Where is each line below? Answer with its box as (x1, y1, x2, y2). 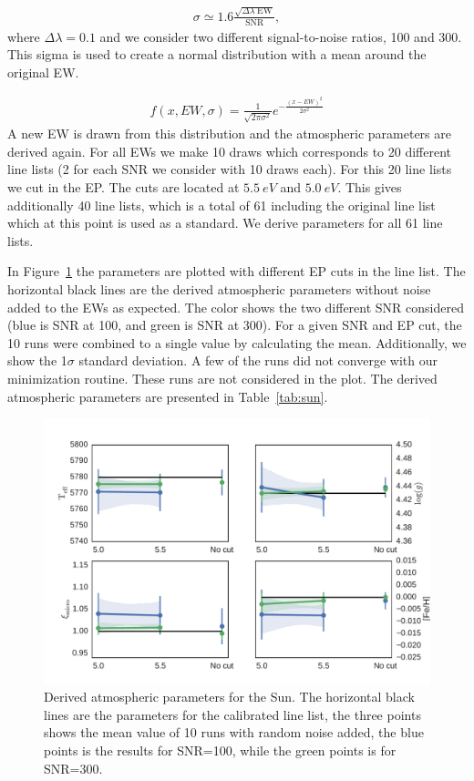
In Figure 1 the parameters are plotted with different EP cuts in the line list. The (7, 262, 466, 281)
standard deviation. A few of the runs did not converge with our (78, 351, 438, 370)
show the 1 (7, 351, 67, 370)
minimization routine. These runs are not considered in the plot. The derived (7, 368, 438, 387)
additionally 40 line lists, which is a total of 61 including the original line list (7, 195, 436, 214)
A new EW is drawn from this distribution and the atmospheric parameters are (7, 124, 451, 143)
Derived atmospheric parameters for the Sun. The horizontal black (44, 687, 415, 706)
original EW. (7, 62, 79, 81)
